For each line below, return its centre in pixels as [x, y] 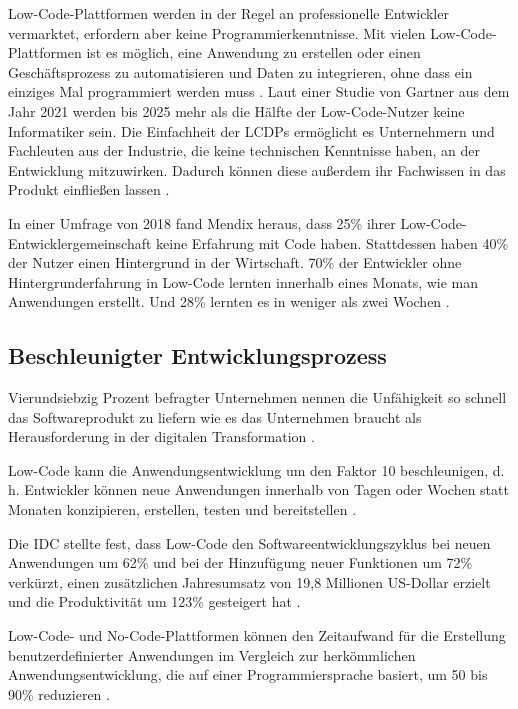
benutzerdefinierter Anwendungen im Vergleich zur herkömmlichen [212, 654]
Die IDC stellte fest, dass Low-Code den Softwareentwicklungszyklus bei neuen [249, 542]
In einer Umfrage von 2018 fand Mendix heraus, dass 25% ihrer [202, 222]
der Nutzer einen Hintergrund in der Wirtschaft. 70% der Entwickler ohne [235, 262]
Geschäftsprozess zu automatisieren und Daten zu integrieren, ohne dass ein [240, 71]
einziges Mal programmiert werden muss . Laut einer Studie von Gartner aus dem [259, 91]
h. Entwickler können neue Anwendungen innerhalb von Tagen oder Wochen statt [258, 489]
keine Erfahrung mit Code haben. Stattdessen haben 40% [332, 242]
